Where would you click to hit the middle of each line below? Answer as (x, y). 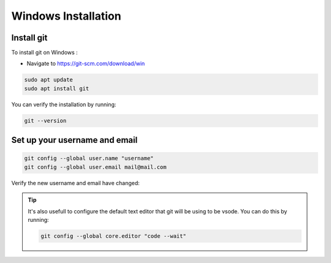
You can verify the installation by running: (64, 104)
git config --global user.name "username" (89, 158)
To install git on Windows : (44, 53)
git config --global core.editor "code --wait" (113, 236)
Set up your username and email (74, 140)
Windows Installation (67, 16)
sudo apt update (49, 80)
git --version (45, 120)
